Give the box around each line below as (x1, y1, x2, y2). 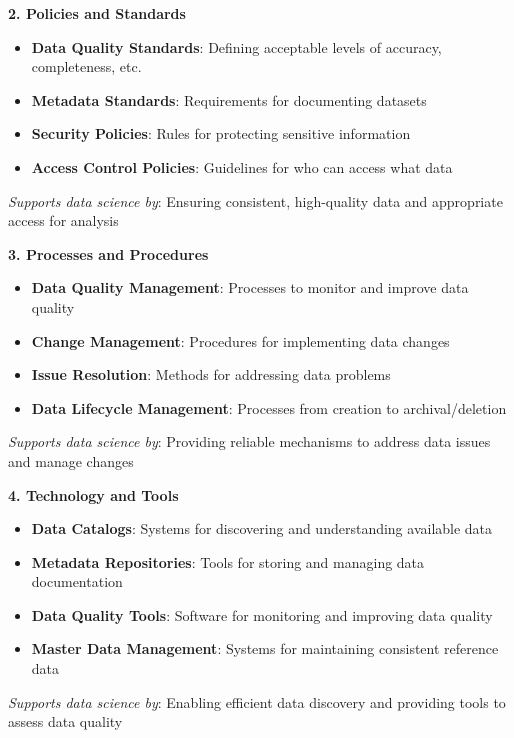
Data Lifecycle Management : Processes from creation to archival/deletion (31, 397, 507, 418)
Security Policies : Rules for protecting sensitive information (31, 123, 411, 144)
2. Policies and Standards (8, 3, 186, 23)
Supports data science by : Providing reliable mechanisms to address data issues (8, 431, 491, 452)
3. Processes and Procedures (8, 243, 209, 264)
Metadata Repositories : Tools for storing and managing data (31, 551, 425, 572)
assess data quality (8, 711, 123, 732)
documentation (31, 571, 123, 592)
